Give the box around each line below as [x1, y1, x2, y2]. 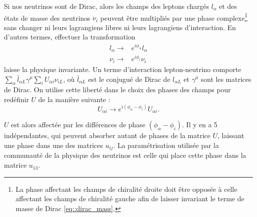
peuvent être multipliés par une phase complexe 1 [100, 11, 248, 23]
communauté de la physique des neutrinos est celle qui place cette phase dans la [4, 150, 247, 160]
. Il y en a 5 [182, 119, 217, 130]
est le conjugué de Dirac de [88, 73, 171, 84]
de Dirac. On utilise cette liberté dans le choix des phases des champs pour [4, 84, 231, 95]
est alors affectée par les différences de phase [11, 119, 146, 130]
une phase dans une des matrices [4, 140, 103, 150]
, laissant [217, 130, 245, 141]
